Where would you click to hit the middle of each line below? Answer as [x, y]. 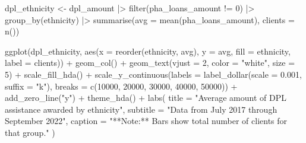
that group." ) [30, 132]
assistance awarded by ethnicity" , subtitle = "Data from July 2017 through [141, 109]
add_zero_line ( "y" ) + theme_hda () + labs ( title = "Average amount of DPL [146, 98]
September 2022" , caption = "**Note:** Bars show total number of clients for [146, 121]
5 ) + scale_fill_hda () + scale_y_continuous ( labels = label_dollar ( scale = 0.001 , [153, 74]
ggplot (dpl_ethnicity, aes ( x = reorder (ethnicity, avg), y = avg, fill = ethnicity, [148, 51]
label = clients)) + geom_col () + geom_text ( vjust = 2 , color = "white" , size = [150, 63]
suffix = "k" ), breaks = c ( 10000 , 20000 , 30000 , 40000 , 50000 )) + [121, 86]
